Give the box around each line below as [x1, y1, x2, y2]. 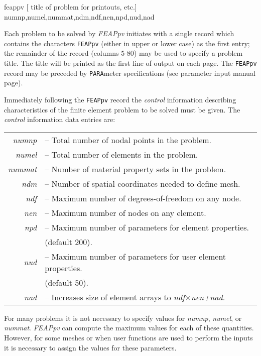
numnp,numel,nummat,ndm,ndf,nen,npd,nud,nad [4, 11, 155, 22]
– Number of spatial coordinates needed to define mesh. [45, 177, 240, 189]
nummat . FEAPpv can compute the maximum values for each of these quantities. [4, 322, 254, 333]
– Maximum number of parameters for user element [45, 250, 226, 262]
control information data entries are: [4, 114, 115, 125]
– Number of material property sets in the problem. [45, 163, 226, 175]
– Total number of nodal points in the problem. [45, 134, 212, 146]
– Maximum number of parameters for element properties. [45, 221, 249, 233]
